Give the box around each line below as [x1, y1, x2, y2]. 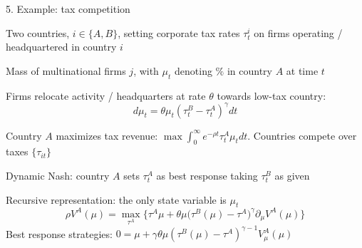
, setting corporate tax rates [118, 25, 240, 40]
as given [274, 168, 310, 183]
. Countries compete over [247, 128, 357, 143]
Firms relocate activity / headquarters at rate [6, 88, 206, 103]
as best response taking [156, 168, 258, 183]
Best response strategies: [6, 226, 113, 241]
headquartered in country [6, 39, 117, 54]
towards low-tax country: [217, 88, 326, 103]
